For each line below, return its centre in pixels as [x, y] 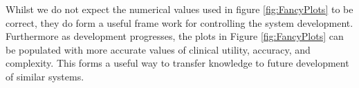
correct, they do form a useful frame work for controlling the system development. [179, 22]
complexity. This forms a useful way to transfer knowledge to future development [177, 63]
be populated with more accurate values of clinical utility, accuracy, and [158, 49]
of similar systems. [45, 76]
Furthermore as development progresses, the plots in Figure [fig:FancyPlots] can [175, 36]
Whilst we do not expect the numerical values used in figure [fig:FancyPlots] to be [179, 9]
